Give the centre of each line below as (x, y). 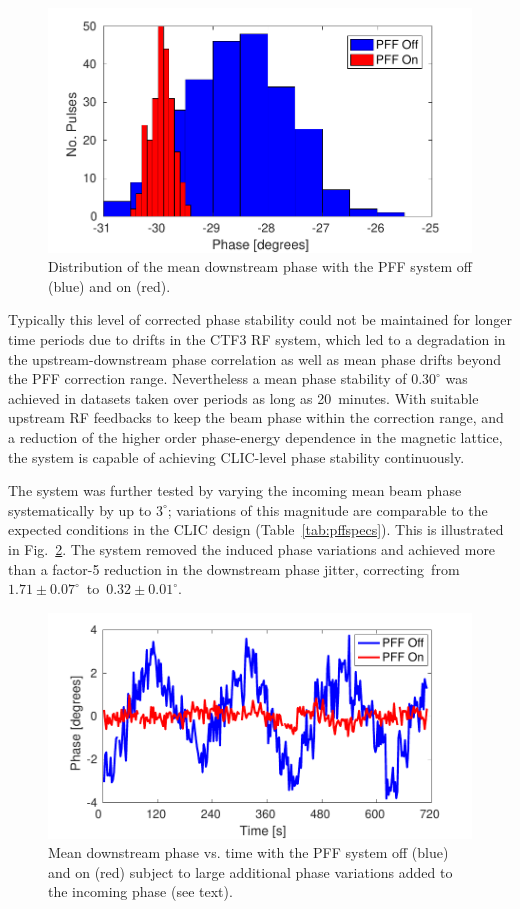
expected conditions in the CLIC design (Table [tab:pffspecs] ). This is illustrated (256, 529)
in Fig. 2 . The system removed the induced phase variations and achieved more (252, 549)
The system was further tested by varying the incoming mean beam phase (235, 490)
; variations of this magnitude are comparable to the (327, 509)
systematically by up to (80, 509)
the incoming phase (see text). (140, 891)
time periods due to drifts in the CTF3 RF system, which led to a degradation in (257, 339)
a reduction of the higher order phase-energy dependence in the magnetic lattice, (255, 437)
